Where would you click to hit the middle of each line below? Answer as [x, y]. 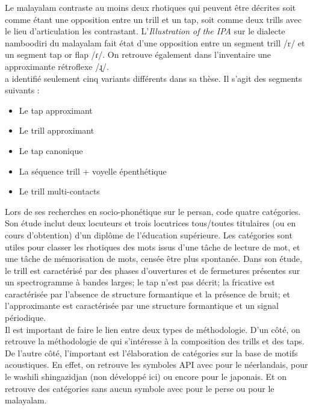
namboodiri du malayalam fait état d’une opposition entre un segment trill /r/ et [155, 42]
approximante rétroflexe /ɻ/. [57, 66]
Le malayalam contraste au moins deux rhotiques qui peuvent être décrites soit [150, 7]
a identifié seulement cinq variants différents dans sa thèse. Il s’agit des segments [153, 78]
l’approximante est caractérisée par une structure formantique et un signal [142, 306]
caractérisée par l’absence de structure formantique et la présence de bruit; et [147, 294]
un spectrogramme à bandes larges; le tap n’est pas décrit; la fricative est [140, 282]
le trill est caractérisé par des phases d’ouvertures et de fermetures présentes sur [153, 270]
